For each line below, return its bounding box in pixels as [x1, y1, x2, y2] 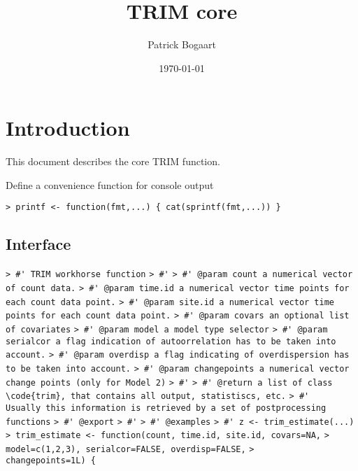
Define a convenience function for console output [6, 177, 214, 192]
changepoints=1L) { [6, 456, 96, 466]
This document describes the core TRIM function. [6, 154, 220, 169]
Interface [6, 233, 71, 255]
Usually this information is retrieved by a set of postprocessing [6, 402, 327, 413]
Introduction [6, 113, 130, 142]
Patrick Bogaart [148, 37, 216, 52]
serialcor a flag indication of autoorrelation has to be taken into [6, 336, 336, 346]
